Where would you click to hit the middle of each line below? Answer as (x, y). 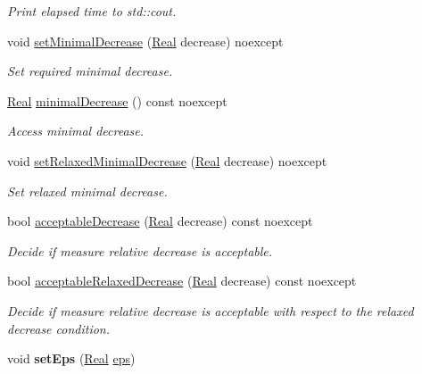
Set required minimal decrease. (90, 71)
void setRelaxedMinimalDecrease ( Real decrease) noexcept (167, 160)
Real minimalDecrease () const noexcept (117, 100)
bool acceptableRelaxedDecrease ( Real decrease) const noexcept (182, 281)
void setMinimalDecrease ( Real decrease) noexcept (145, 41)
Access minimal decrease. (76, 131)
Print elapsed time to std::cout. (92, 11)
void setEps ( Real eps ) (71, 358)
